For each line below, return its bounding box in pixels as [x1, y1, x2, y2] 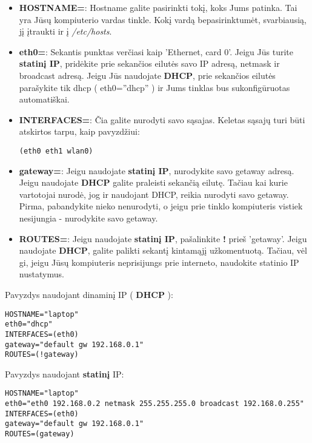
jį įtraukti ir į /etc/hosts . [19, 25, 112, 38]
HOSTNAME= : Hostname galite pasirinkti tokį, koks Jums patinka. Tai [19, 1, 297, 13]
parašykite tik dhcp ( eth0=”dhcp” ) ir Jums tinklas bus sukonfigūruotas [19, 81, 290, 93]
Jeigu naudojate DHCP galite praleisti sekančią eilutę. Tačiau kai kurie [19, 176, 288, 189]
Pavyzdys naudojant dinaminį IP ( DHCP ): [5, 288, 173, 300]
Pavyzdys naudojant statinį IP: [5, 367, 124, 380]
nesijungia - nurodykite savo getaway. [19, 211, 158, 224]
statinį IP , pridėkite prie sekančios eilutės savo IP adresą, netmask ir [19, 57, 280, 70]
